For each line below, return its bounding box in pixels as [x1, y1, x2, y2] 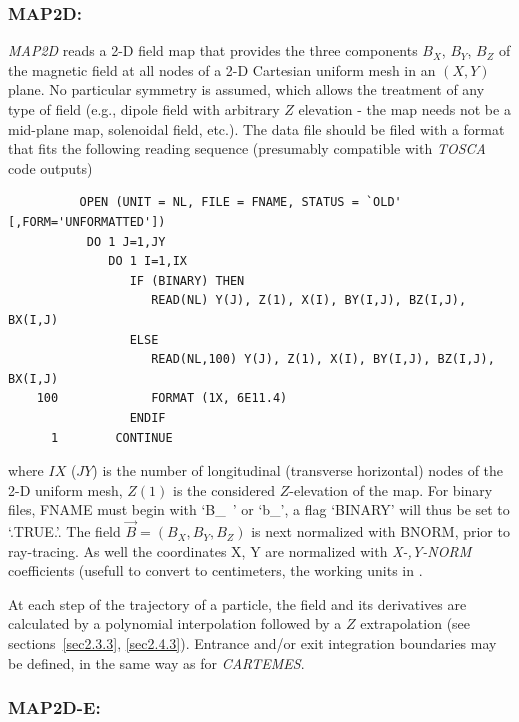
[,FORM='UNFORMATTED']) [8, 214, 166, 229]
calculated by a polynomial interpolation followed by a [8, 613, 342, 634]
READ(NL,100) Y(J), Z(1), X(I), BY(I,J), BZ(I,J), [151, 352, 495, 367]
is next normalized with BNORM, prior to [251, 521, 510, 542]
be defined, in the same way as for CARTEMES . [8, 652, 305, 673]
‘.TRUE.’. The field [8, 521, 121, 542]
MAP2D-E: [8, 695, 101, 720]
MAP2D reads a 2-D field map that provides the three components [8, 40, 418, 61]
